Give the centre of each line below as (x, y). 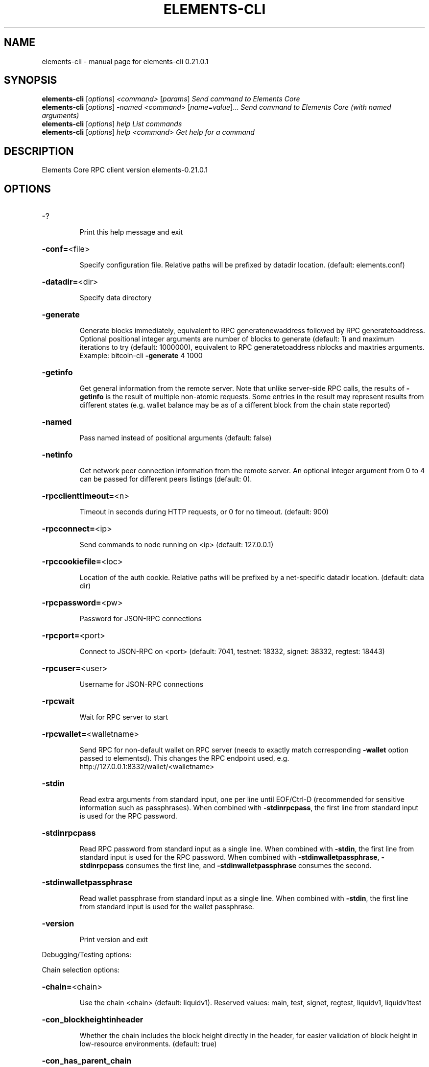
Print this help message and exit (131, 232)
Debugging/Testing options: (87, 955)
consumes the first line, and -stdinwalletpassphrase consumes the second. (249, 866)
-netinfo (57, 455)
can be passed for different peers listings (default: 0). (166, 479)
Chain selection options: (81, 970)
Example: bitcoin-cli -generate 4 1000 (141, 356)
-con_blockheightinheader (93, 1020)
